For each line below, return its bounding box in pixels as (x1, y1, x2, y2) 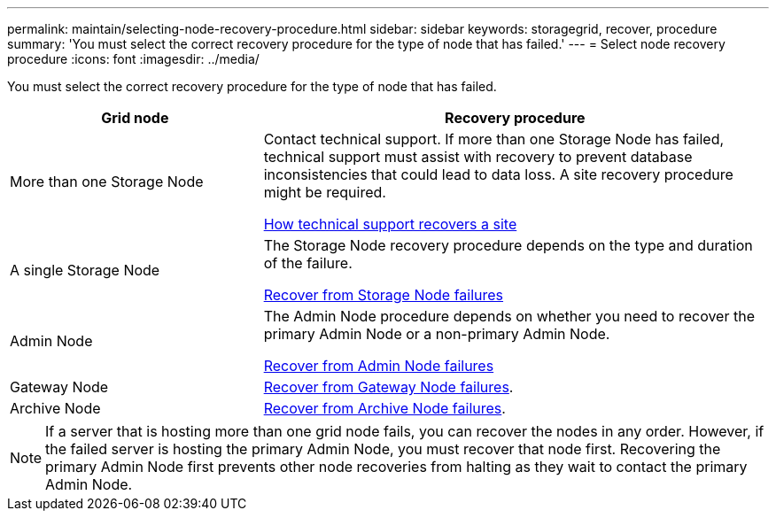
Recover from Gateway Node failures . (263, 378, 514, 396)
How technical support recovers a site (263, 215, 517, 233)
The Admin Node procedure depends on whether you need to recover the (263, 307, 755, 325)
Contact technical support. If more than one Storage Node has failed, (263, 130, 725, 148)
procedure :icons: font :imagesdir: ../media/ (7, 51, 260, 66)
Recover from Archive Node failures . (263, 399, 506, 417)
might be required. (263, 183, 386, 201)
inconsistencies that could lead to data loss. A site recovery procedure (263, 166, 733, 183)
